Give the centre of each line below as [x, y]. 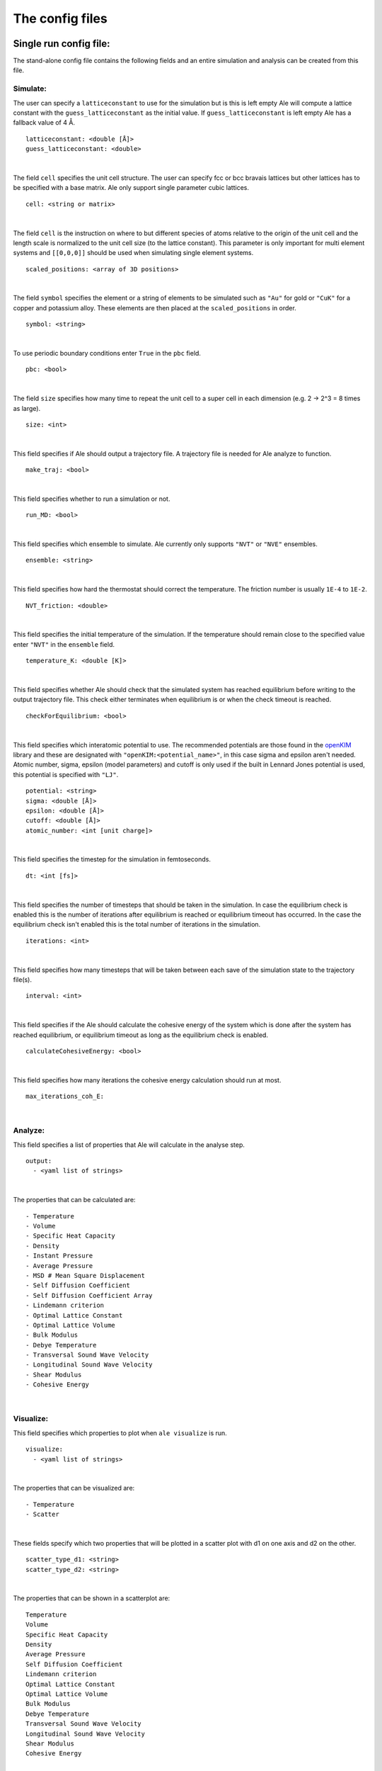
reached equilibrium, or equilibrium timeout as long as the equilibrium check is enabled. [141, 1035]
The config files [60, 18]
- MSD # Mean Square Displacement [85, 1275]
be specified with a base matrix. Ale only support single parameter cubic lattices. [131, 188]
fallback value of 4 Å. [44, 123]
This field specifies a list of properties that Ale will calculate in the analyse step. [129, 1145]
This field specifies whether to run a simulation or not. [92, 499]
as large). [27, 408]
